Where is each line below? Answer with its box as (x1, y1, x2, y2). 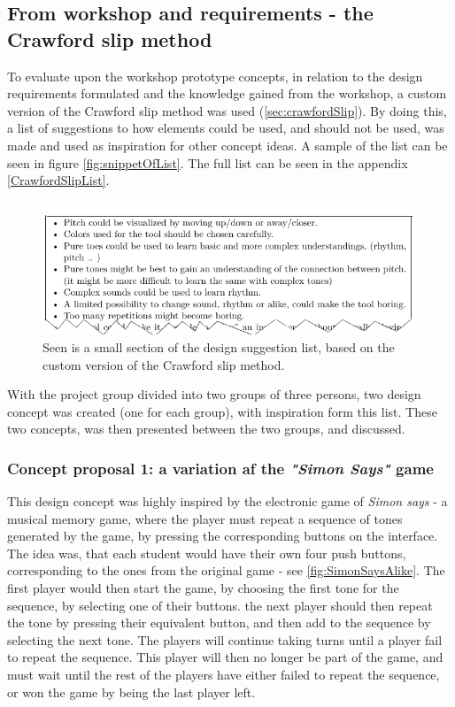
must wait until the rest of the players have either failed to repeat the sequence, (7, 665, 440, 684)
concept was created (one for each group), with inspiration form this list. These (7, 402, 437, 420)
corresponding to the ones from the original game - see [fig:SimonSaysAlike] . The (7, 561, 445, 580)
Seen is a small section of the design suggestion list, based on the (42, 337, 395, 356)
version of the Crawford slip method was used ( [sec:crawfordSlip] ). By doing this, (7, 101, 447, 119)
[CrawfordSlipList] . (7, 171, 110, 189)
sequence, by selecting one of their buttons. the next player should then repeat (7, 596, 433, 614)
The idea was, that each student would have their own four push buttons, (7, 543, 406, 562)
